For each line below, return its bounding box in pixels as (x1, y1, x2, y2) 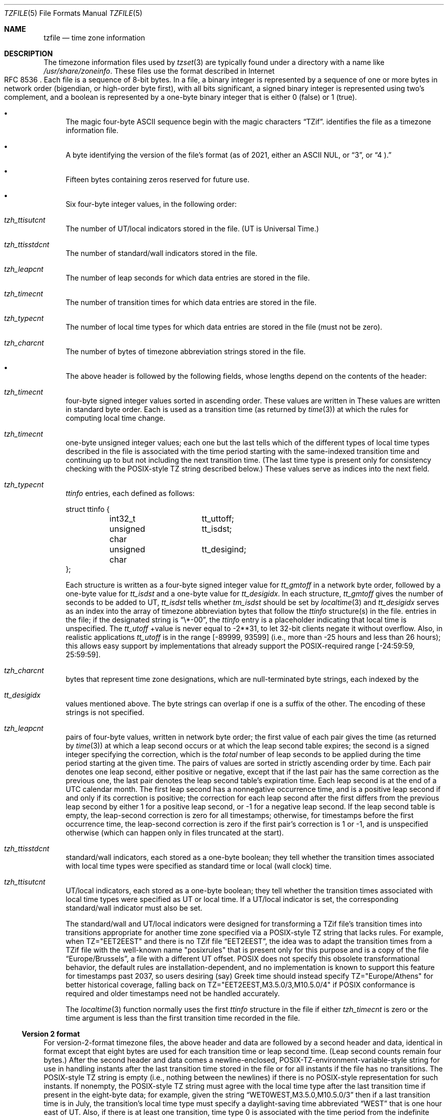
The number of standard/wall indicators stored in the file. (65, 249, 258, 257)
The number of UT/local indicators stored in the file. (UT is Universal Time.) (65, 224, 319, 233)
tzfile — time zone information (43, 33, 145, 42)
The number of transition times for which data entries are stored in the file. (65, 298, 317, 307)
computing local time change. (65, 414, 166, 422)
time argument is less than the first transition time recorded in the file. (65, 1014, 300, 1022)
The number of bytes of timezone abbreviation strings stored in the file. (65, 347, 306, 356)
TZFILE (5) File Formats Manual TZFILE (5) (4, 9, 143, 17)
